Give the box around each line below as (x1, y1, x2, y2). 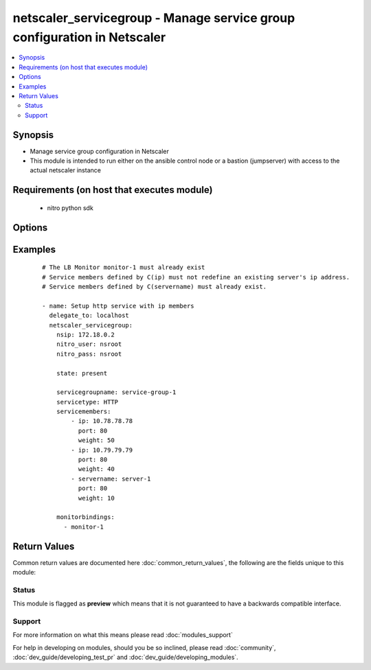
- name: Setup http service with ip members (42, 302, 195, 310)
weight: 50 (78, 437, 115, 444)
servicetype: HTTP (56, 398, 119, 406)
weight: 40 (78, 465, 115, 473)
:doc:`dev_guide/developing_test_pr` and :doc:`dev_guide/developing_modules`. (12, 653, 238, 662)
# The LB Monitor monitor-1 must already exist (42, 264, 205, 271)
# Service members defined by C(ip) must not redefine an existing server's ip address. (42, 273, 350, 281)
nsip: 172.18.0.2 (56, 330, 115, 338)
